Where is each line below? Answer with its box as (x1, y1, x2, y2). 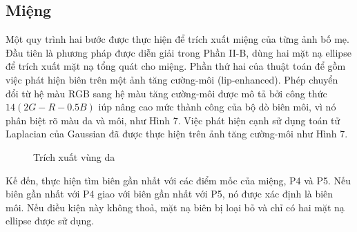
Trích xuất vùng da (33, 149, 115, 164)
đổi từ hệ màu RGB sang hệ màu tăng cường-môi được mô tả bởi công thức (6, 86, 327, 100)
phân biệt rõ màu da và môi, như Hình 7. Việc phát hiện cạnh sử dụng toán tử (6, 113, 340, 127)
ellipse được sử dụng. (6, 213, 95, 228)
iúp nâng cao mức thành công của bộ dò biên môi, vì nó (98, 99, 336, 114)
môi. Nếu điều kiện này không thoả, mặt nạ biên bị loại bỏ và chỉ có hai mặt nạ (6, 200, 345, 214)
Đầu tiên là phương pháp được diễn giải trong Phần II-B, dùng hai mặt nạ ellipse (6, 45, 351, 59)
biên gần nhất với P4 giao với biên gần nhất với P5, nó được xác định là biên (6, 186, 334, 201)
